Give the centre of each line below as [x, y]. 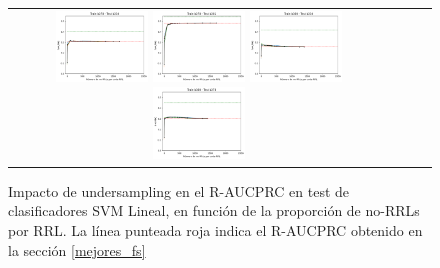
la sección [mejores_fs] [77, 249]
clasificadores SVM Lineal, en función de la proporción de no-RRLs [214, 210]
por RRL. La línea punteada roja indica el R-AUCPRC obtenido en [215, 229]
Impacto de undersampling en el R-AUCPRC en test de [179, 190]
